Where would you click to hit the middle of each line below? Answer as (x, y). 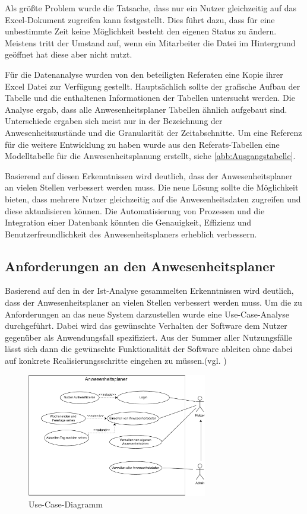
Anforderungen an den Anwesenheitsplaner (140, 266)
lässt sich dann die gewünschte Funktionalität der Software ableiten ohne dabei (149, 349)
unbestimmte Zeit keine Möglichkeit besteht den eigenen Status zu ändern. (141, 31)
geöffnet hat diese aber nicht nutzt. (69, 54)
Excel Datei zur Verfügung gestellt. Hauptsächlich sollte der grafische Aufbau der (153, 86)
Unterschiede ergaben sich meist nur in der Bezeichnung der (114, 121)
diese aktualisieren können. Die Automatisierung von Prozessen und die (135, 210)
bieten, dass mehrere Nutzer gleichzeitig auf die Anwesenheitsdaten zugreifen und (153, 199)
